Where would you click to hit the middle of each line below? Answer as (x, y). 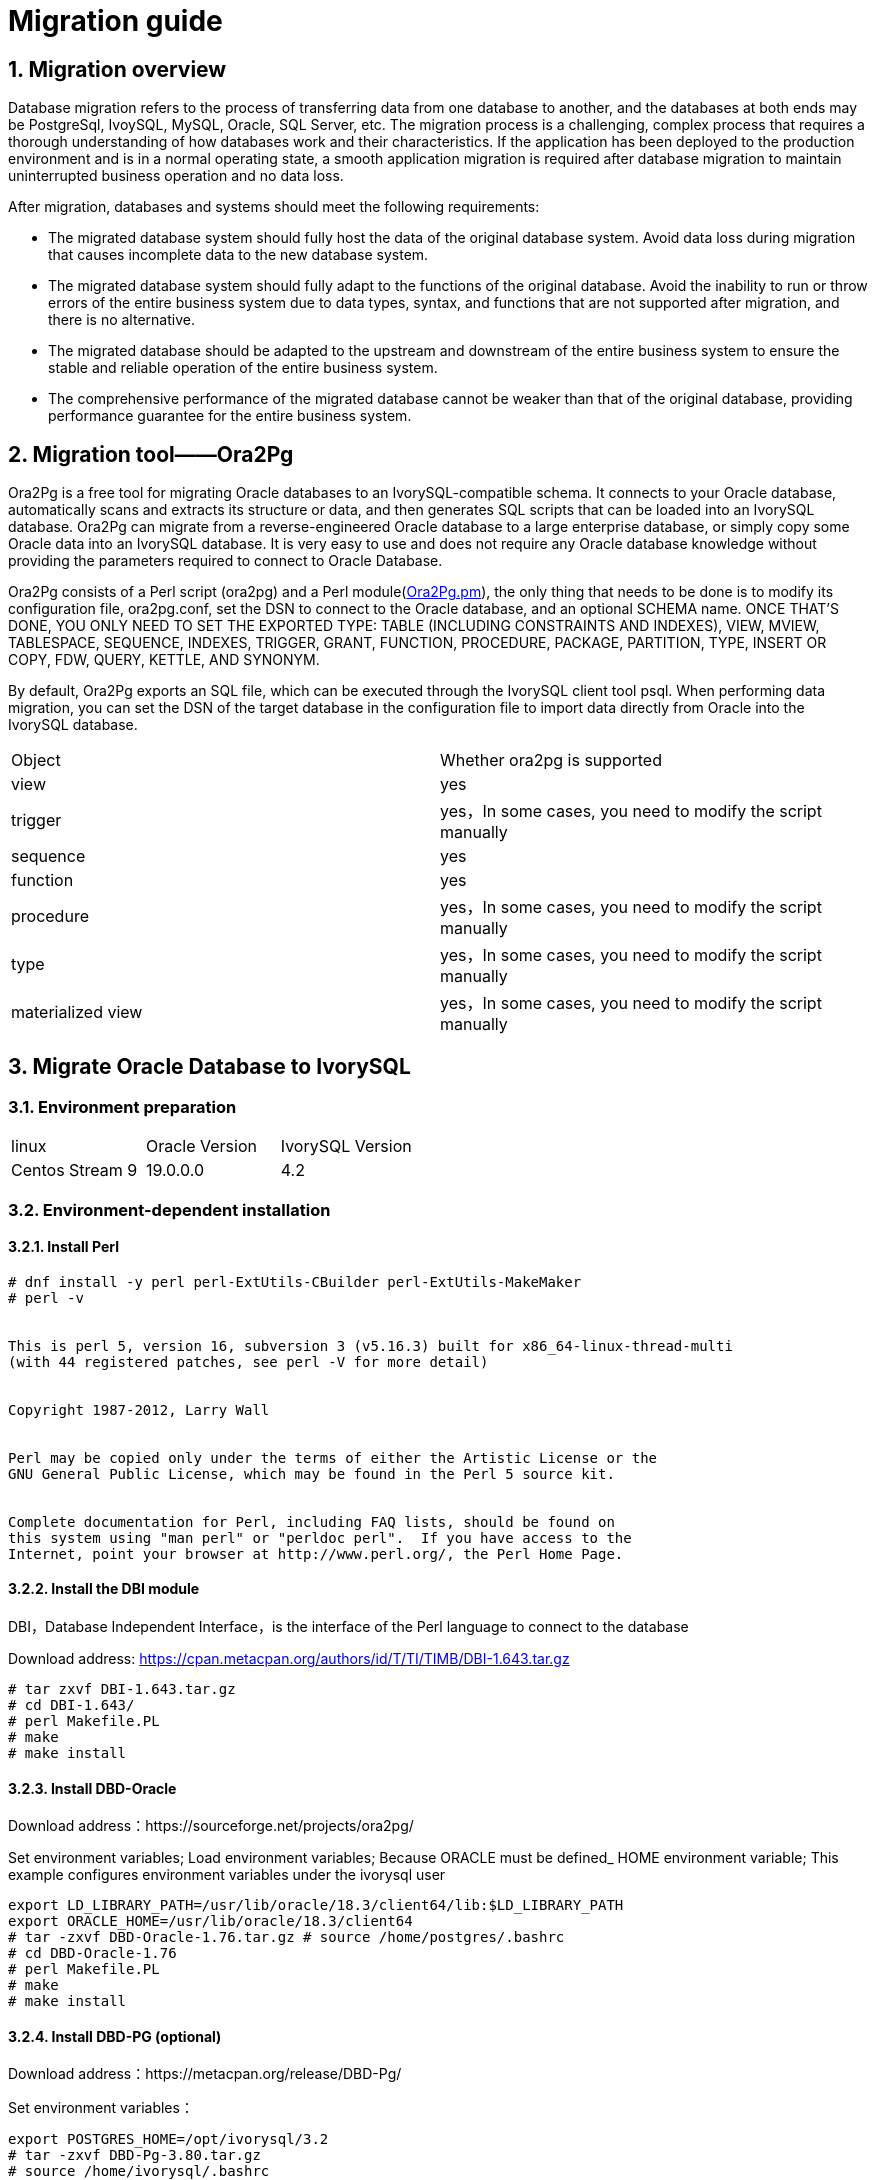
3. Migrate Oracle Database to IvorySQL (209, 1067)
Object (36, 760)
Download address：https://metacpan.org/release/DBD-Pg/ (205, 2074)
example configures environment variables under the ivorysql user (227, 1875)
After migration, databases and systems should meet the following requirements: (274, 207)
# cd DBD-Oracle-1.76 (92, 1953)
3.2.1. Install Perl (63, 1247)
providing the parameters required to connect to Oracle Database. (225, 561)
